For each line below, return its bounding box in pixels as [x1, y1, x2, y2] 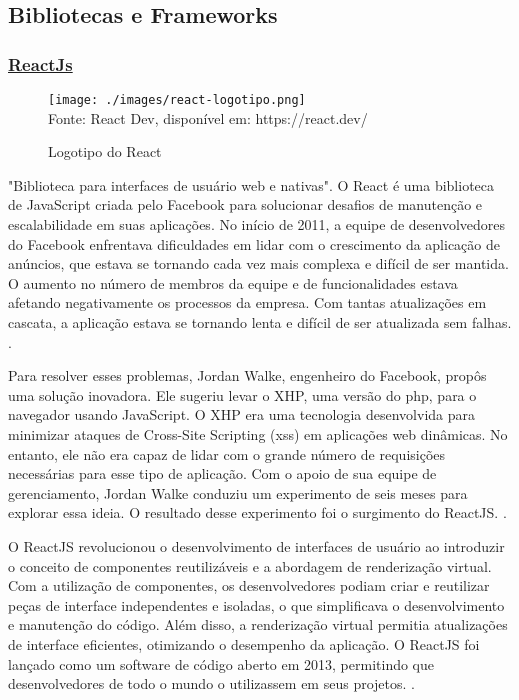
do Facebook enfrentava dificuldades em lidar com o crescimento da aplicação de [8, 233, 500, 254]
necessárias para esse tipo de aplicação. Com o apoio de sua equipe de [8, 463, 437, 484]
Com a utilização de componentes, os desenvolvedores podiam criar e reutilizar [8, 575, 490, 596]
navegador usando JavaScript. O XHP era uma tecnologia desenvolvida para [8, 404, 475, 425]
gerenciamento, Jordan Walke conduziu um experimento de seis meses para [8, 482, 468, 503]
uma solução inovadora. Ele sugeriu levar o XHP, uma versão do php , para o [8, 384, 477, 405]
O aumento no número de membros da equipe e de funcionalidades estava [8, 272, 458, 293]
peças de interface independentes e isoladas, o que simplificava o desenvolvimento [8, 594, 505, 615]
